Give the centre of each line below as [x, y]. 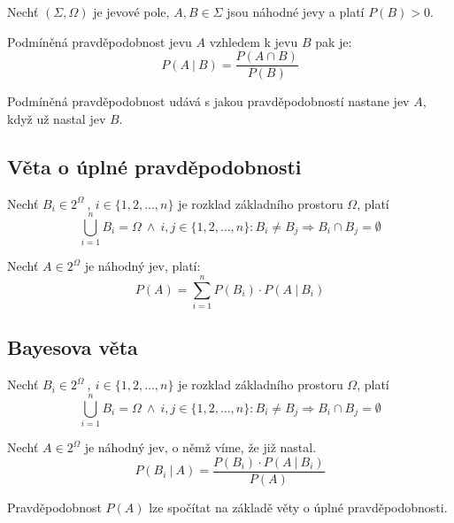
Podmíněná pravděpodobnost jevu [100, 41]
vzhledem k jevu [254, 41]
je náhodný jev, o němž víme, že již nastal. [200, 447]
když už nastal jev [57, 118]
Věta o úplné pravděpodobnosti [154, 166]
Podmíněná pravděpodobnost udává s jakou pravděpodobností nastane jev [208, 101]
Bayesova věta [73, 347]
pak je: [334, 41]
